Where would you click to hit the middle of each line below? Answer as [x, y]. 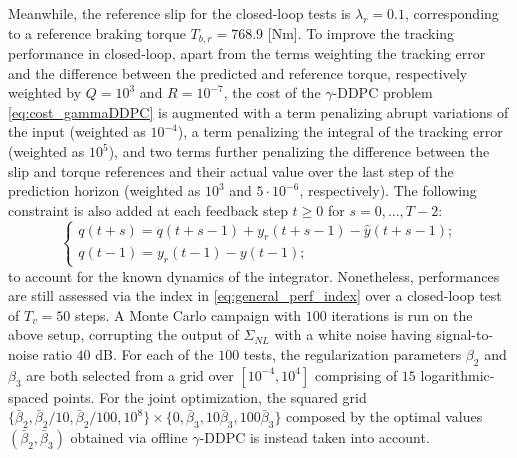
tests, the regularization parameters [352, 353]
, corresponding [451, 13]
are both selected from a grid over [130, 374]
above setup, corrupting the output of [123, 334]
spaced [28, 396]
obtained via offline [129, 437]
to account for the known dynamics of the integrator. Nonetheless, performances [254, 275]
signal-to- [465, 334]
